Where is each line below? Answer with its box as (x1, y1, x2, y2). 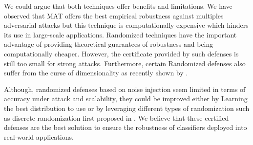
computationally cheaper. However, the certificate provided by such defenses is (4, 48, 239, 58)
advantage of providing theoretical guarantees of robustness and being (4, 39, 213, 49)
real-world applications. (4, 131, 74, 142)
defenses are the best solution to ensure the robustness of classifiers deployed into (4, 122, 247, 132)
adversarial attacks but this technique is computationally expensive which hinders (4, 20, 249, 30)
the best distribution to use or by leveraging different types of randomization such (4, 103, 250, 113)
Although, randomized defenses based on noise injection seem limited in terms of (4, 84, 246, 94)
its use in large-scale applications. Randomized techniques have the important (4, 29, 237, 39)
